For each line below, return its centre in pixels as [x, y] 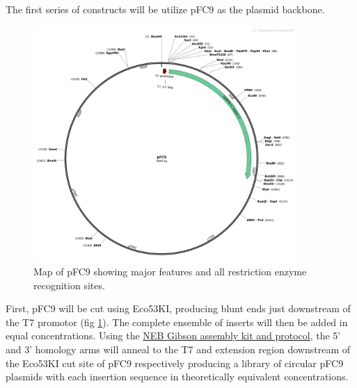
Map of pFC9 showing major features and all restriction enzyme [170, 271]
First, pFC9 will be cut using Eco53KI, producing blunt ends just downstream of [178, 308]
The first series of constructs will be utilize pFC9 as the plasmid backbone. [165, 9]
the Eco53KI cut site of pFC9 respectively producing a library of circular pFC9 [175, 363]
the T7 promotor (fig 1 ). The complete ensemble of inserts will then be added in [177, 322]
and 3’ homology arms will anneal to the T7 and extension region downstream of [178, 349]
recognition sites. [69, 285]
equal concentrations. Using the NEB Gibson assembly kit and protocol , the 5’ [173, 336]
